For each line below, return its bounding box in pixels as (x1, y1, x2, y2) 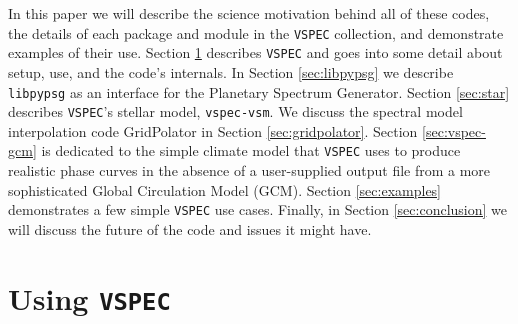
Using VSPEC (8, 277, 171, 318)
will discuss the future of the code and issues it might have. (8, 218, 372, 239)
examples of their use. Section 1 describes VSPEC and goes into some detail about (8, 42, 503, 63)
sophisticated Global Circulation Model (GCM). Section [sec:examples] (8, 179, 442, 200)
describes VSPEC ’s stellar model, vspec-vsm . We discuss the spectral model (8, 101, 463, 122)
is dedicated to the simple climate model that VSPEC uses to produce (41, 140, 461, 161)
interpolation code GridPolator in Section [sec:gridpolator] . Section (8, 120, 418, 141)
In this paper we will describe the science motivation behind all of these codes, (8, 3, 490, 23)
